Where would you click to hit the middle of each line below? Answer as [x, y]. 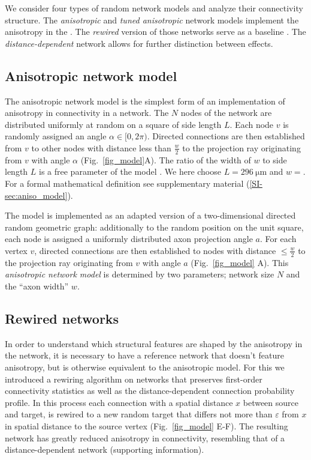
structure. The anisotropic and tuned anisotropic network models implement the [152, 20]
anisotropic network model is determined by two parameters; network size [140, 274]
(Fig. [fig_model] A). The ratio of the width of [166, 159]
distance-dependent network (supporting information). [105, 449]
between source [271, 402]
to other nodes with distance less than [101, 147]
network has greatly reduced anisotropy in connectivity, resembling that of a [145, 437]
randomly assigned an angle [56, 136]
